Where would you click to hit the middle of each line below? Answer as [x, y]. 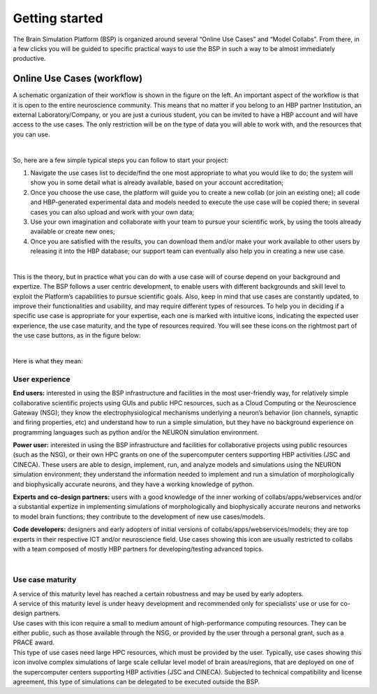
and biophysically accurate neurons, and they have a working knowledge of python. [133, 484]
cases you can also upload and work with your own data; [112, 212]
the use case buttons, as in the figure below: [77, 335]
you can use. [31, 134]
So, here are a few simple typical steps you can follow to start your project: [121, 160]
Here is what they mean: [48, 361]
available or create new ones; [73, 231]
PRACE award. [34, 642]
